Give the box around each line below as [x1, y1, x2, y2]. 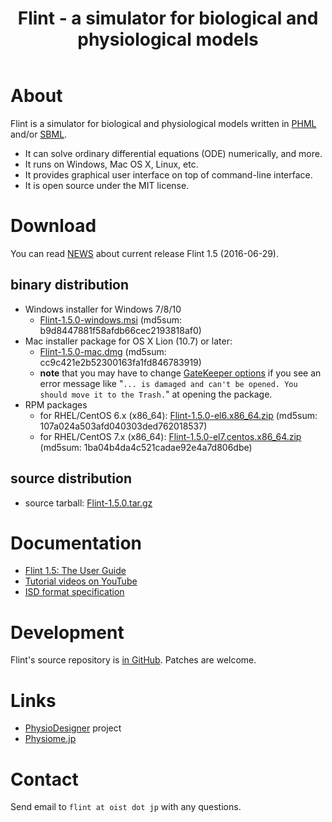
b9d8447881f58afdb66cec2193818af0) [39, 324, 202, 336]
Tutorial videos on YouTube [24, 575, 138, 587]
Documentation [10, 532, 143, 554]
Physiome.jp [24, 733, 77, 745]
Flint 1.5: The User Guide [24, 565, 127, 577]
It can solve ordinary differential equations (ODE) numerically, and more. [24, 147, 323, 159]
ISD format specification [24, 586, 125, 598]
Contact [10, 768, 79, 791]
